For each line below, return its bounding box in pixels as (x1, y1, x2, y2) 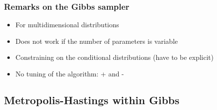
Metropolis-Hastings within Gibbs (4, 92, 180, 107)
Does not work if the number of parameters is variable (15, 36, 178, 46)
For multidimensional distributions (15, 19, 119, 30)
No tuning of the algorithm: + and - (15, 69, 124, 78)
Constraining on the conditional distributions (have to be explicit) (15, 52, 214, 62)
